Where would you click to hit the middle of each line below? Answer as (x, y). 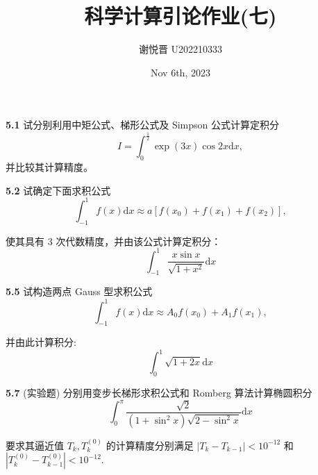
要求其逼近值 (35, 445)
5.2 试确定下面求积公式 (58, 190)
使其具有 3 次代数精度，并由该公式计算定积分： (114, 241)
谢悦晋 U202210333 (181, 49)
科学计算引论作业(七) (181, 16)
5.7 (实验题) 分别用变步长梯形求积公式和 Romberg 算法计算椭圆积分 (159, 393)
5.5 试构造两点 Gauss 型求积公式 (79, 291)
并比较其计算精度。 (49, 167)
